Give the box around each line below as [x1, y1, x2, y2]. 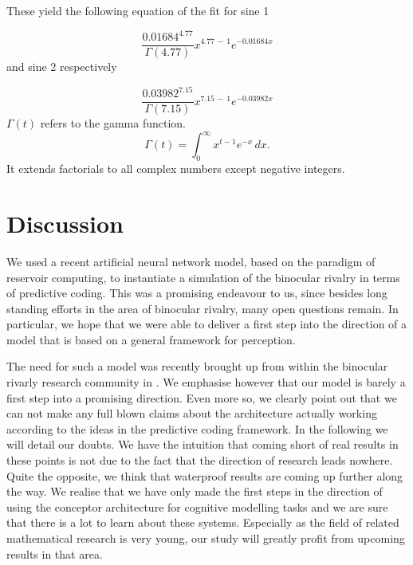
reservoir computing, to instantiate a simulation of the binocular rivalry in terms [6, 269, 400, 285]
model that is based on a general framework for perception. [6, 331, 296, 347]
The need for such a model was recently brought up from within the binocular [6, 358, 388, 375]
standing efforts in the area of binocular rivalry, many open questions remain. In [6, 300, 399, 316]
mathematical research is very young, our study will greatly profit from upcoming [6, 530, 405, 547]
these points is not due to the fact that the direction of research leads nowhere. [6, 452, 393, 469]
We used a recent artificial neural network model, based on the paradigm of [6, 253, 376, 269]
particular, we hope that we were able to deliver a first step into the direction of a [6, 316, 407, 332]
